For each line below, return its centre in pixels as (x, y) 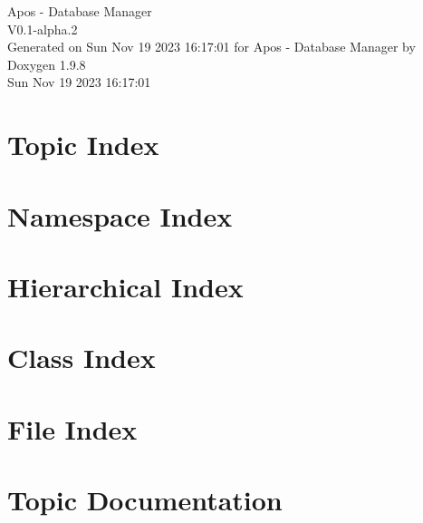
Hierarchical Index (125, 286)
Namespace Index (120, 215)
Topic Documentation (145, 500)
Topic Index (83, 145)
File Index (72, 428)
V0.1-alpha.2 (43, 29)
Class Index (82, 358)
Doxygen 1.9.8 (47, 64)
